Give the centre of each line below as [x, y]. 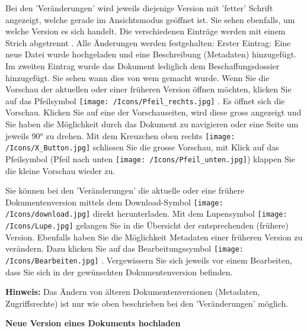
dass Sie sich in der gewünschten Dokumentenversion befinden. [119, 271]
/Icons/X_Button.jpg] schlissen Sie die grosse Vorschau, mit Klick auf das [142, 147]
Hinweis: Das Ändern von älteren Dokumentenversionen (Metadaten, [133, 292]
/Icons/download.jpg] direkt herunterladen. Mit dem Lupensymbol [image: [146, 213]
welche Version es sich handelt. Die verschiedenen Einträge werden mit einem [145, 31]
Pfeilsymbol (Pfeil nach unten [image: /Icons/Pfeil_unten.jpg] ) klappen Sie [150, 158]
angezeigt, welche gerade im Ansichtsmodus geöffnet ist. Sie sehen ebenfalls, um [150, 19]
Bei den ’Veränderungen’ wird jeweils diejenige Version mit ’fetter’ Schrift [139, 8]
